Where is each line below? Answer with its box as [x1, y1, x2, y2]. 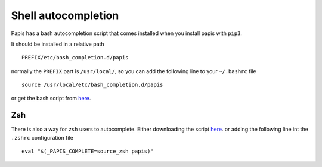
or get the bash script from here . [11, 94, 91, 102]
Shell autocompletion [11, 9, 119, 22]
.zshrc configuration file [11, 134, 74, 141]
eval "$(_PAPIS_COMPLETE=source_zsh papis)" [21, 148, 154, 155]
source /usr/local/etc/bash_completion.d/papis [21, 81, 163, 89]
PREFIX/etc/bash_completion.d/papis [21, 54, 129, 61]
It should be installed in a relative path [11, 40, 104, 48]
